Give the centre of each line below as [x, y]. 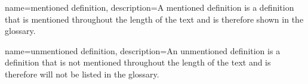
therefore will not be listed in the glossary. [82, 74]
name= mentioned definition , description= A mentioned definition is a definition [150, 7]
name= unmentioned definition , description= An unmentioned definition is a [143, 50]
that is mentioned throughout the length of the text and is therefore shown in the [154, 19]
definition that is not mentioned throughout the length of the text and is [138, 62]
